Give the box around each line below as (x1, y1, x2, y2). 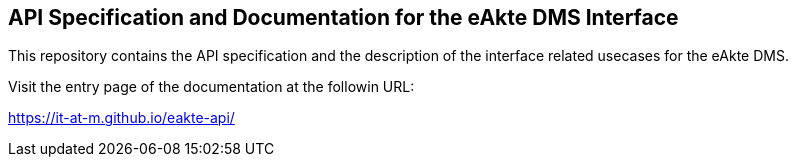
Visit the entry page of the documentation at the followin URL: (8, 78, 415, 96)
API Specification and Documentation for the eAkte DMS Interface (8, 5, 679, 30)
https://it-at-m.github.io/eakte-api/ (8, 109, 235, 127)
